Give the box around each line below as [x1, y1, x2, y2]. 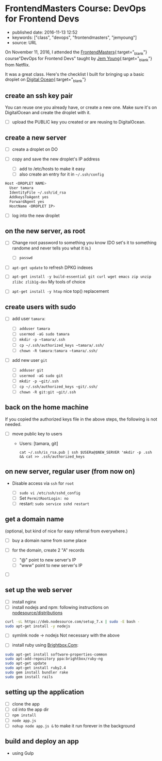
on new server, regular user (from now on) [5, 467, 135, 476]
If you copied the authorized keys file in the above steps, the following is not [5, 416, 158, 422]
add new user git [12, 357, 48, 363]
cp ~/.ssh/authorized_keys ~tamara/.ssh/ [19, 343, 104, 348]
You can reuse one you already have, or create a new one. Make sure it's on [5, 105, 157, 110]
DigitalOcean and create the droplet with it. [5, 110, 91, 116]
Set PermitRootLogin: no [19, 495, 69, 501]
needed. [5, 421, 22, 427]
